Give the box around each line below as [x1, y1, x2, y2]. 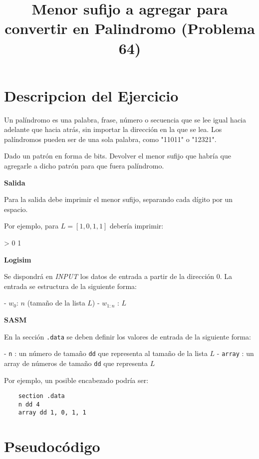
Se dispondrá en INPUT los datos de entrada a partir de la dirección [4, 271, 215, 281]
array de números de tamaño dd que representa [4, 357, 148, 368]
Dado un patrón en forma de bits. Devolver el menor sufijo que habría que [4, 150, 231, 161]
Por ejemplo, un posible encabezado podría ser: [4, 374, 149, 385]
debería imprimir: [110, 220, 164, 231]
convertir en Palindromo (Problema [4, 18, 255, 38]
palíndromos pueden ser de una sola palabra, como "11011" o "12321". [4, 133, 217, 144]
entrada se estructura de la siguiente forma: [4, 280, 137, 291]
